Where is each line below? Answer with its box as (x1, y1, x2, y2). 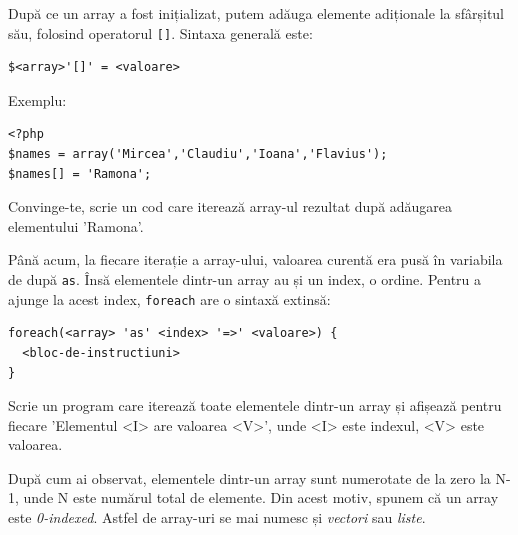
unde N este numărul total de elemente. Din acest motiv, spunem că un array (23, 487, 499, 508)
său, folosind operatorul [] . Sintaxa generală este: (8, 22, 313, 43)
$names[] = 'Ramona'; (8, 166, 152, 181)
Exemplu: (8, 89, 67, 110)
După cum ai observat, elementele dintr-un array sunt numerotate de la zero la (8, 467, 491, 488)
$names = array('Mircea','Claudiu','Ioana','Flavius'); (8, 147, 388, 162)
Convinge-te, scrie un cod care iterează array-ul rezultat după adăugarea (8, 196, 453, 217)
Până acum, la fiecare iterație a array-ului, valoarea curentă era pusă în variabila (8, 249, 503, 270)
